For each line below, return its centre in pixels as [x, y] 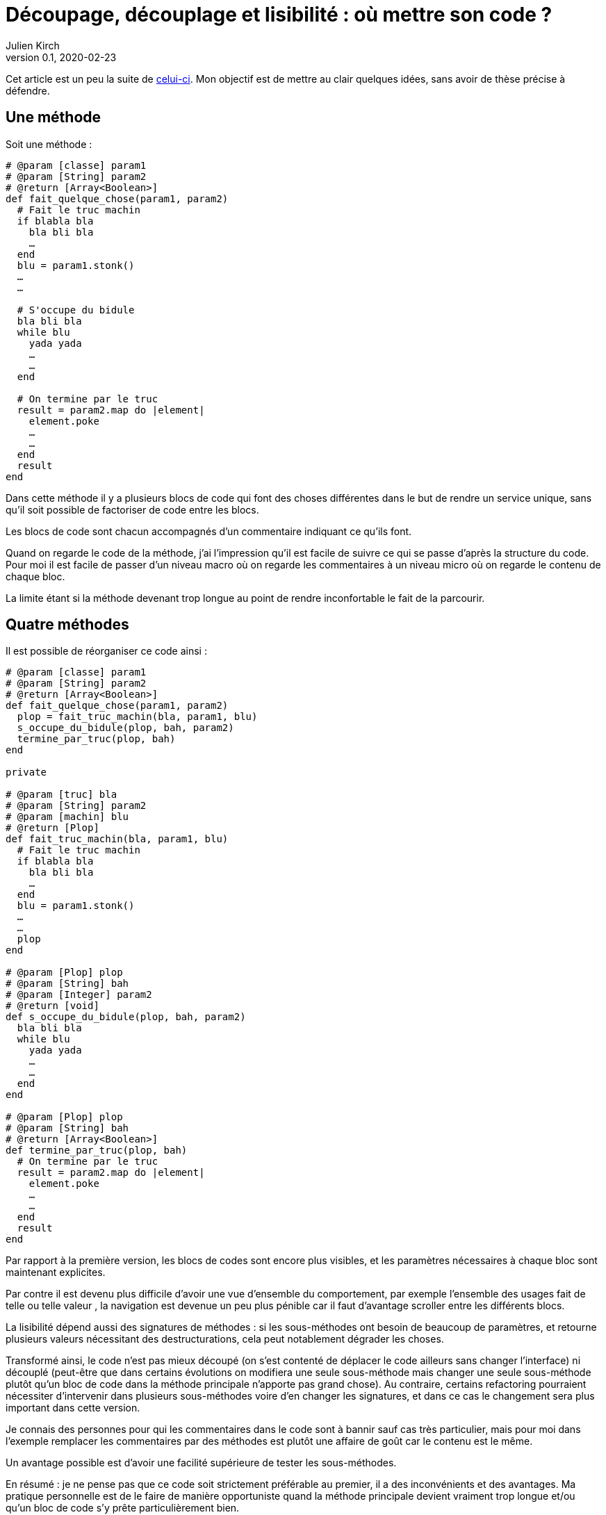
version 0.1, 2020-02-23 [61, 57]
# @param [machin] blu [67, 817]
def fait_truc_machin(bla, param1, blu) [117, 839]
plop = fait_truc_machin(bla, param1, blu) [137, 717]
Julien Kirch [33, 45]
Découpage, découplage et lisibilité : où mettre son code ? [279, 15]
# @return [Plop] [52, 828]
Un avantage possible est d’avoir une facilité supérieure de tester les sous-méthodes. [201, 1463]
